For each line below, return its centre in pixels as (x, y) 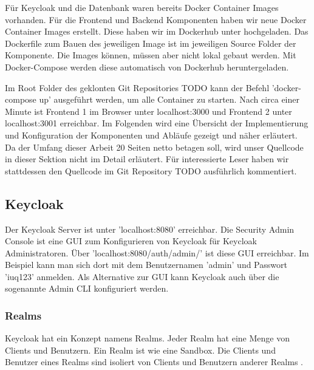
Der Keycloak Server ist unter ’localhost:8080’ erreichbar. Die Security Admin (150, 229)
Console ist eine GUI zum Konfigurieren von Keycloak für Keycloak (131, 241)
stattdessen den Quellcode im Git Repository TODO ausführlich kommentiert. (151, 170)
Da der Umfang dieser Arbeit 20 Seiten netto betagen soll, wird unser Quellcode (154, 147)
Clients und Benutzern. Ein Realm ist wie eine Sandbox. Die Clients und (140, 350)
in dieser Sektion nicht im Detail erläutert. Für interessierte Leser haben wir (147, 159)
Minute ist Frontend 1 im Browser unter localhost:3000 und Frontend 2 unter (148, 111)
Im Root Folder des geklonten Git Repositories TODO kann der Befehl (137, 87)
